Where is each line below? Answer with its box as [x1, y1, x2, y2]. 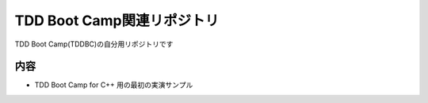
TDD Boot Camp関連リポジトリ [14, 12, 220, 29]
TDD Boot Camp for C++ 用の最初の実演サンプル [34, 80, 193, 90]
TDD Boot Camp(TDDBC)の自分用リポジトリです [14, 39, 174, 49]
